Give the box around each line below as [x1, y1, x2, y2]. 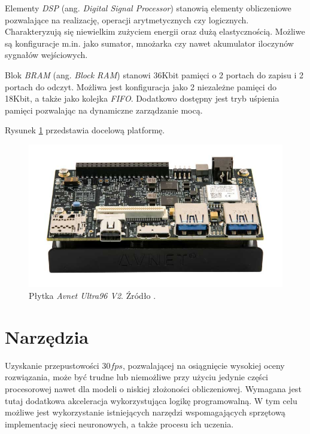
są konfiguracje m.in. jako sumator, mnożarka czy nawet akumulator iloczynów [5, 36, 294, 49]
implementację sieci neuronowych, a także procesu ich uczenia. [5, 417, 234, 430]
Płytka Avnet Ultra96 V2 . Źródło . [29, 289, 156, 302]
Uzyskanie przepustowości [5, 359, 99, 371]
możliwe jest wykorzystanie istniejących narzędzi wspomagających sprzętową [5, 406, 285, 418]
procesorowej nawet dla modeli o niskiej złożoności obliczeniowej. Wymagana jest [5, 382, 302, 395]
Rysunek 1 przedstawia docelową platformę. [5, 124, 165, 136]
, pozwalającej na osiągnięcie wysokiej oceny [122, 359, 285, 371]
